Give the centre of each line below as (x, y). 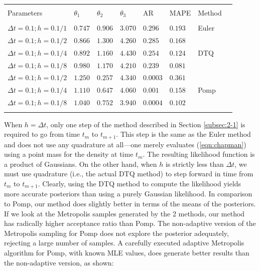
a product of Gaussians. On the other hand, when (81, 164)
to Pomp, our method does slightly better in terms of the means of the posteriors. (130, 203)
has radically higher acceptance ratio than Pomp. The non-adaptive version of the (130, 223)
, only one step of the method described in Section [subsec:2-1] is (146, 124)
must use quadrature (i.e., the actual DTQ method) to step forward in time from (129, 174)
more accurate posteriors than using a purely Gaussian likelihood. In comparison (128, 194)
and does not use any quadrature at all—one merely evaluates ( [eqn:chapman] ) (125, 144)
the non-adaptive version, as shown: (59, 262)
